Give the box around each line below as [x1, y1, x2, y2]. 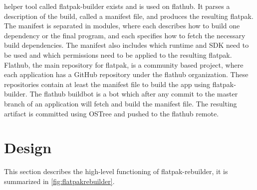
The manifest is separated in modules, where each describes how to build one [4, 20, 240, 31]
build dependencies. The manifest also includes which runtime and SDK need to [4, 40, 249, 50]
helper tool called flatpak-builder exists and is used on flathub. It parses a [4, 1, 230, 11]
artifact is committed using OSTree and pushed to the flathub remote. [4, 108, 219, 118]
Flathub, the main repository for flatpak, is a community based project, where [4, 59, 244, 70]
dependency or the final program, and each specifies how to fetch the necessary [4, 30, 246, 40]
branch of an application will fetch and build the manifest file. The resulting [4, 98, 237, 108]
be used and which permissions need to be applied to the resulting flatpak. [4, 49, 232, 60]
